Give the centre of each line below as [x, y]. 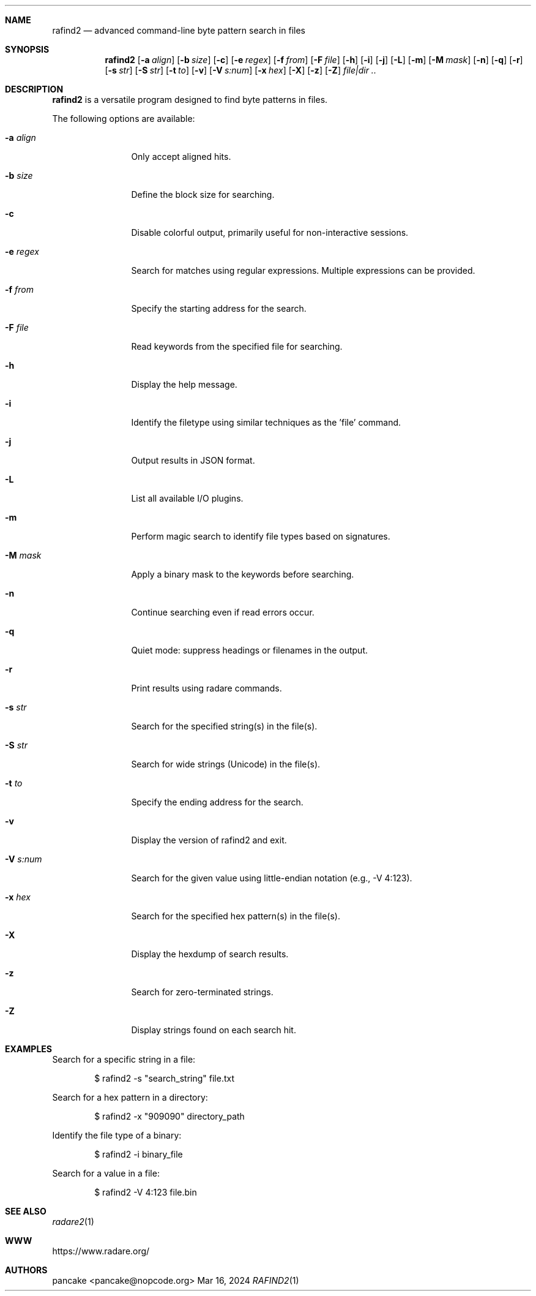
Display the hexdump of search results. [210, 954]
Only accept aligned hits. [181, 156]
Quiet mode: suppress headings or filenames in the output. [250, 650]
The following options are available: [124, 119]
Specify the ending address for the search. [217, 802]
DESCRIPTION [34, 89]
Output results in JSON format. [193, 460]
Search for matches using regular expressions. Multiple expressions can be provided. [303, 270]
